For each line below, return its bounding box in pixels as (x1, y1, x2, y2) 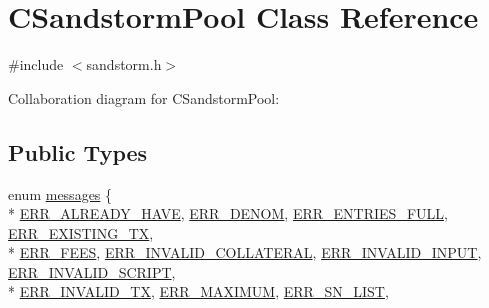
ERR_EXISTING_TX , (8, 222, 154, 243)
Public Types (8, 136, 148, 167)
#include (8, 54, 64, 75)
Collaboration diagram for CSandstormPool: (8, 87, 280, 108)
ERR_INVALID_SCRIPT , (8, 261, 176, 282)
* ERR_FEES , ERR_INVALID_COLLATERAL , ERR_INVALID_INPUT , (8, 242, 482, 263)
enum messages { (8, 183, 113, 204)
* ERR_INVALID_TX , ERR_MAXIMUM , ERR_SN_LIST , (8, 281, 389, 302)
